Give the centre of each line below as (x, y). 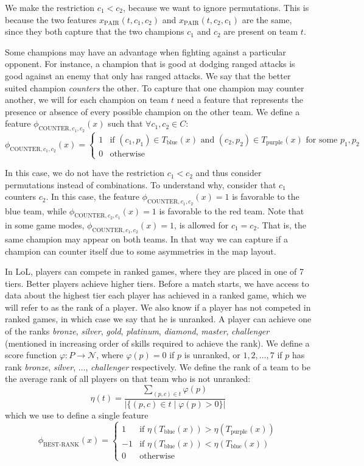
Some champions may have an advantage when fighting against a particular (145, 51)
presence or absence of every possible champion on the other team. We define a (152, 111)
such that (125, 123)
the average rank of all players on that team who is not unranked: (128, 379)
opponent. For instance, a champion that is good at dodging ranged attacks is (150, 64)
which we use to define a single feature (77, 415)
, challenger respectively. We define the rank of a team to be (198, 366)
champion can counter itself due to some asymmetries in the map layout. (141, 251)
